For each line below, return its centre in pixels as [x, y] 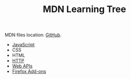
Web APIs [22, 66]
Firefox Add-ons [29, 71]
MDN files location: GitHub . [33, 35]
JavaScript [23, 45]
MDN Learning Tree [84, 9]
